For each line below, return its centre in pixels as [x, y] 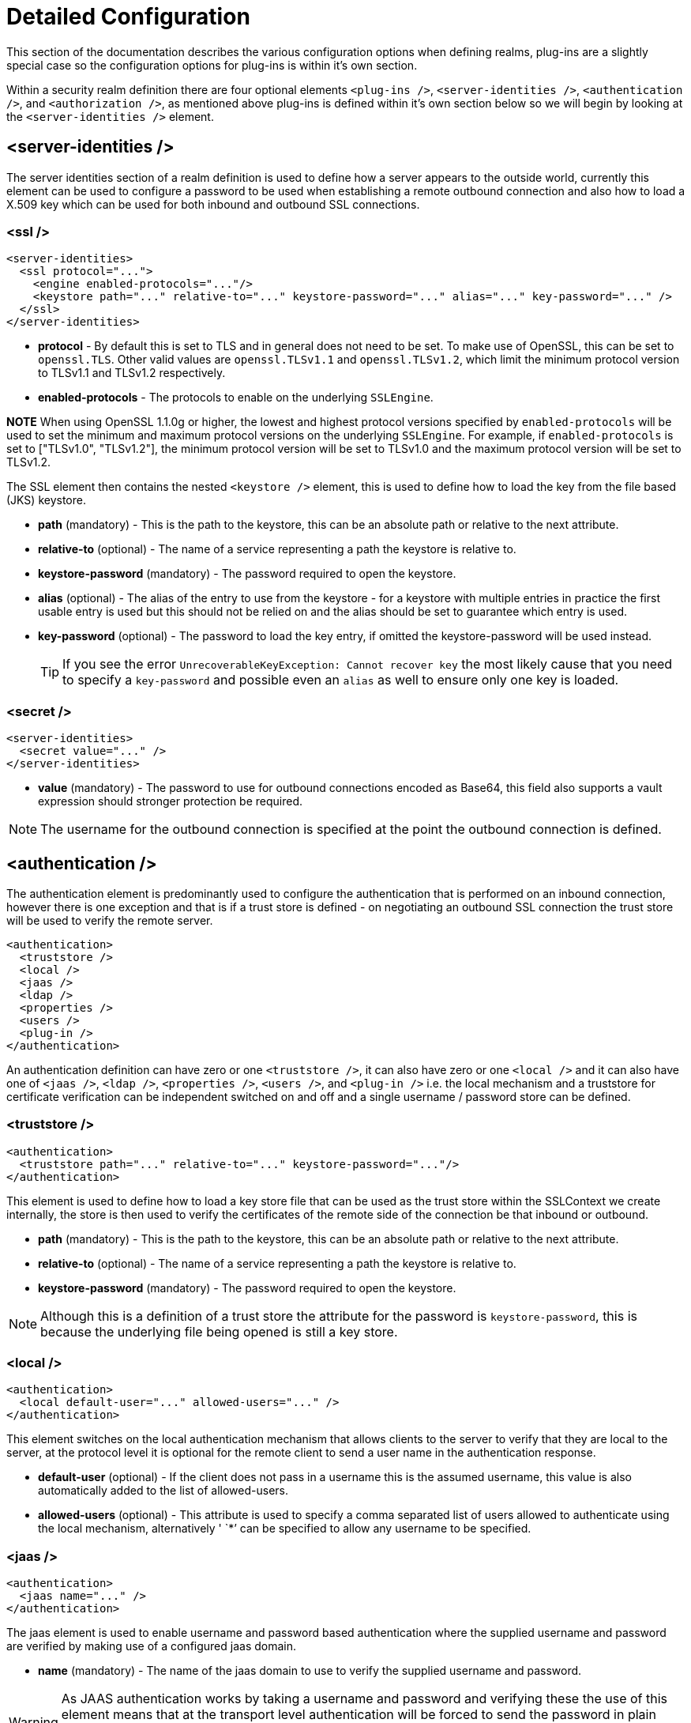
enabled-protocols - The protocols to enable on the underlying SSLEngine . [236, 398]
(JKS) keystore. [46, 500]
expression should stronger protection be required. [171, 801]
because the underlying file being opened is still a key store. [219, 1331]
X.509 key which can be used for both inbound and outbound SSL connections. [213, 204]
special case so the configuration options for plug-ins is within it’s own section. [212, 65]
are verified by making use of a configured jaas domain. [152, 1646]
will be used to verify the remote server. [110, 920]
